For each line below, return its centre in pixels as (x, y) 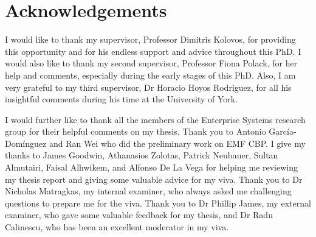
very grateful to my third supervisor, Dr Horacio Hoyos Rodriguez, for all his (148, 87)
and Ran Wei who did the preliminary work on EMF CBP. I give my (177, 143)
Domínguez (26, 143)
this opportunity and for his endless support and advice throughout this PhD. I (153, 51)
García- (283, 131)
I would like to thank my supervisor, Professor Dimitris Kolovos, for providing (150, 39)
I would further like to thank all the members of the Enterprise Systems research (155, 119)
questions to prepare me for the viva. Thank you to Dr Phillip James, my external (158, 203)
